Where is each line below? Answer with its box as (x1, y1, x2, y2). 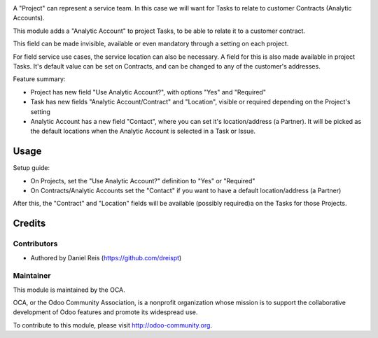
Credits (13, 218, 46, 230)
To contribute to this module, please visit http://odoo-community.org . (13, 321, 213, 329)
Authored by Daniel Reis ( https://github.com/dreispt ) (30, 253, 182, 262)
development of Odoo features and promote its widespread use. (13, 308, 198, 316)
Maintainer (13, 271, 51, 281)
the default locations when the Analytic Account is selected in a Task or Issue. (30, 127, 255, 136)
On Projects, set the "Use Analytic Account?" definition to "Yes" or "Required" (30, 176, 255, 185)
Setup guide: (13, 164, 50, 172)
